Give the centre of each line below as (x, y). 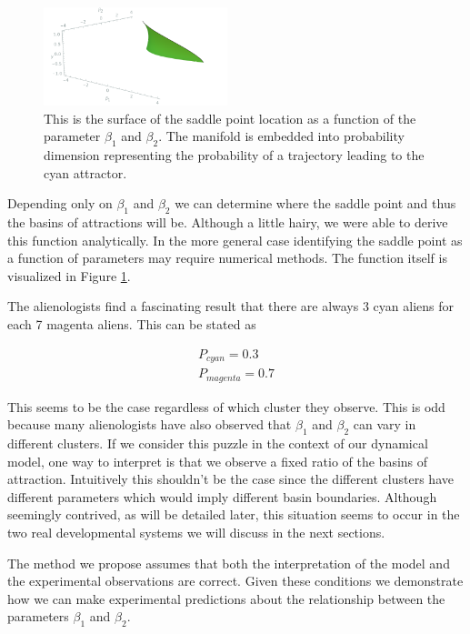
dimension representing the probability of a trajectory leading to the (234, 155)
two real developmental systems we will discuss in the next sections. (196, 532)
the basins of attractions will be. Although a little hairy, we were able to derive (228, 222)
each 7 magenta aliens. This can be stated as (132, 324)
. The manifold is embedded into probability (281, 136)
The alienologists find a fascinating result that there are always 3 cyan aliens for (230, 306)
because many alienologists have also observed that (150, 424)
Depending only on (60, 203)
